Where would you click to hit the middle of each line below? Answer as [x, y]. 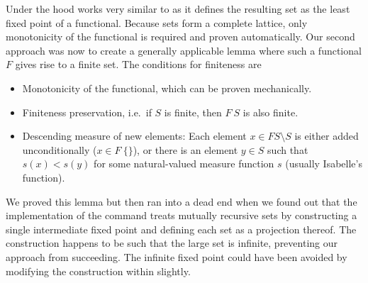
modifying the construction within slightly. [98, 271]
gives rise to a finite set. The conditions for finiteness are [138, 64]
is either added [327, 136]
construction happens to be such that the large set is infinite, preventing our [172, 243]
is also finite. [271, 112]
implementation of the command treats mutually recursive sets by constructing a [182, 215]
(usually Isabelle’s [324, 163]
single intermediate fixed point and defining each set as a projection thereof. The [181, 229]
